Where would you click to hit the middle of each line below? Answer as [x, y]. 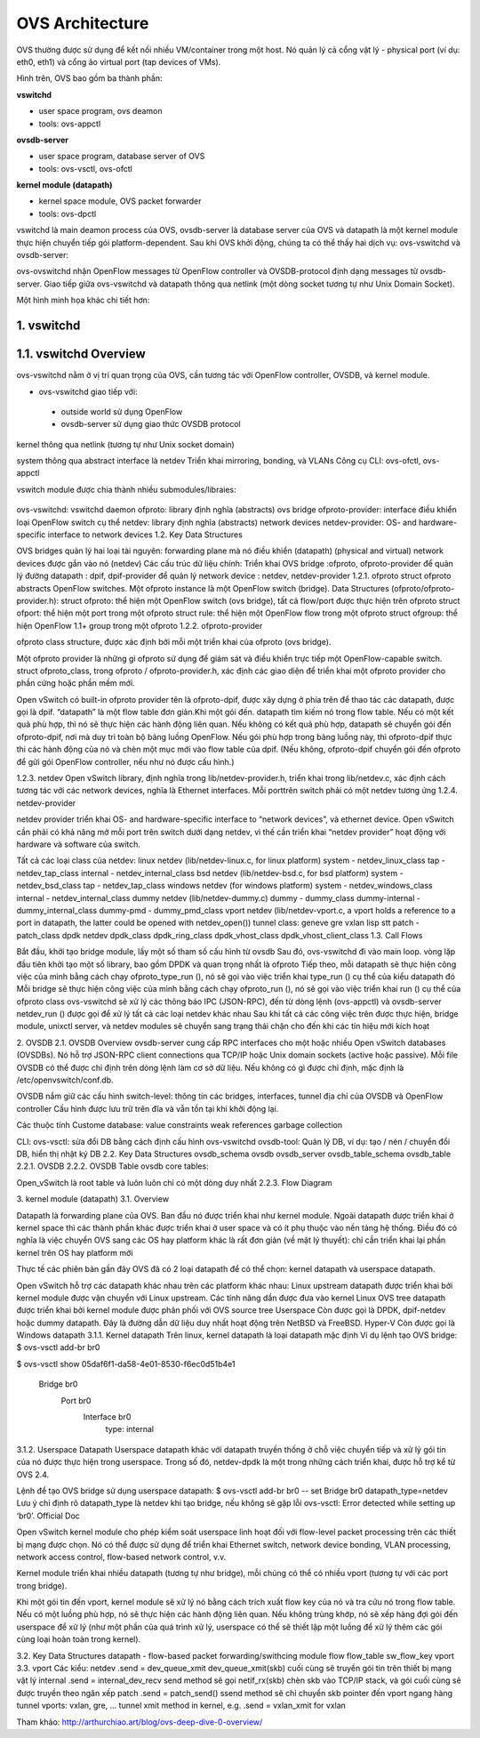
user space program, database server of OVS [122, 157]
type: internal [130, 1429]
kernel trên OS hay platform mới [75, 1252]
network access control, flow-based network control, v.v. [121, 1557]
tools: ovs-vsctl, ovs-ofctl [85, 168]
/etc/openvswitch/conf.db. [65, 1080]
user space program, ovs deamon [101, 111]
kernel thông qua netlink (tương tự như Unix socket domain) [125, 444]
